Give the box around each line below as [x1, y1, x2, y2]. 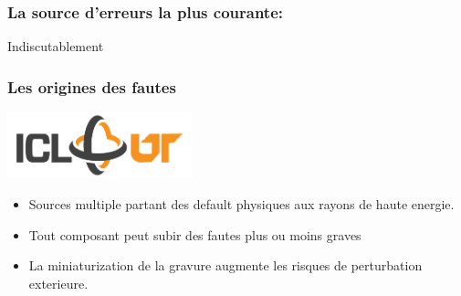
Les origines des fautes [7, 75, 176, 98]
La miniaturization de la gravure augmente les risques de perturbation [28, 256, 423, 275]
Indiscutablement [7, 37, 104, 56]
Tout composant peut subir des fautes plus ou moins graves [28, 225, 361, 244]
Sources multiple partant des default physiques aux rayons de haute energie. [28, 194, 455, 213]
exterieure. [28, 273, 89, 292]
